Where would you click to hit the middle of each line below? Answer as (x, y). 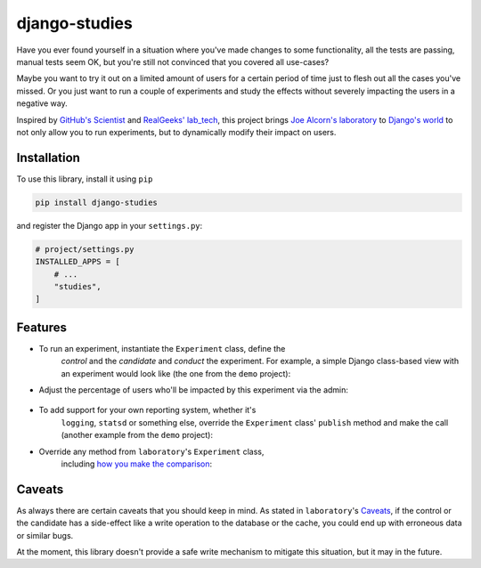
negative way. (42, 103)
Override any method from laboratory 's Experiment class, (151, 451)
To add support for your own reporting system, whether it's (147, 410)
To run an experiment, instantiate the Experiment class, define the (162, 348)
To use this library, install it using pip (85, 179)
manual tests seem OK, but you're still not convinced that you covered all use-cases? (173, 61)
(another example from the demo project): (137, 435)
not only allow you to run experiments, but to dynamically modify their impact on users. (176, 132)
